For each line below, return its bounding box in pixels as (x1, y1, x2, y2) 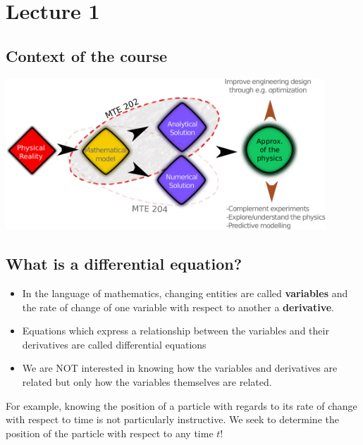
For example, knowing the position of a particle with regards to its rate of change (6, 398, 357, 413)
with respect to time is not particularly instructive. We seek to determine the (6, 412, 339, 427)
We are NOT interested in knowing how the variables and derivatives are (22, 361, 338, 375)
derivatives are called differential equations (22, 337, 207, 351)
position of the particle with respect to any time (6, 425, 214, 440)
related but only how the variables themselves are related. (22, 374, 272, 389)
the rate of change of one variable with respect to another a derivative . (22, 299, 334, 314)
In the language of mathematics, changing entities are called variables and (22, 285, 348, 300)
